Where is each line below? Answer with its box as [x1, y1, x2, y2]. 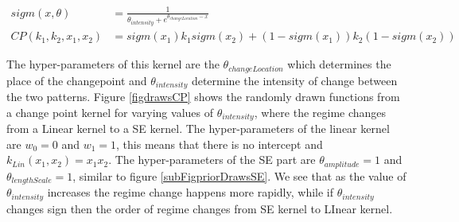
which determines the [287, 56, 391, 72]
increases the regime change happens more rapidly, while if [47, 184, 334, 201]
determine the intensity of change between [191, 72, 398, 88]
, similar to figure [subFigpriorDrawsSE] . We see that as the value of [72, 167, 406, 184]
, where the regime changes [254, 103, 387, 120]
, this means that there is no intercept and [116, 135, 323, 152]
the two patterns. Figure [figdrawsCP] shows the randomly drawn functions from [6, 88, 400, 105]
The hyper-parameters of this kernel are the [6, 56, 220, 72]
